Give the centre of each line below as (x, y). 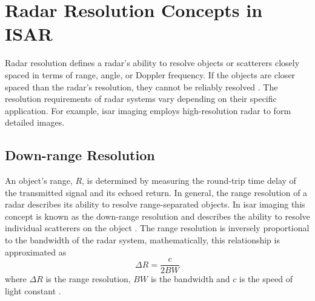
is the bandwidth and (190, 279)
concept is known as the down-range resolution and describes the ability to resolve (157, 216)
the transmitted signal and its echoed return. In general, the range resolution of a (156, 192)
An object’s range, (39, 181)
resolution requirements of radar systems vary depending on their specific (141, 99)
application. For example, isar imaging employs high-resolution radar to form (148, 110)
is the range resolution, (88, 279)
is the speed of (266, 279)
